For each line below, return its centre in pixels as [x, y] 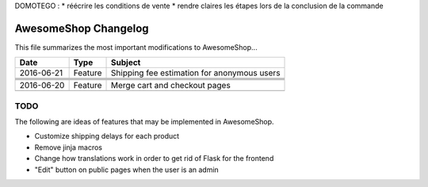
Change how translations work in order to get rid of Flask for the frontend [154, 158]
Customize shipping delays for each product [107, 136]
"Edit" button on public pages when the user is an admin [127, 170]
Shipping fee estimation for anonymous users [196, 73]
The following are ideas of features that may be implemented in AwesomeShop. [144, 122]
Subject [126, 63]
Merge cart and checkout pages [171, 86]
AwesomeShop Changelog [82, 28]
